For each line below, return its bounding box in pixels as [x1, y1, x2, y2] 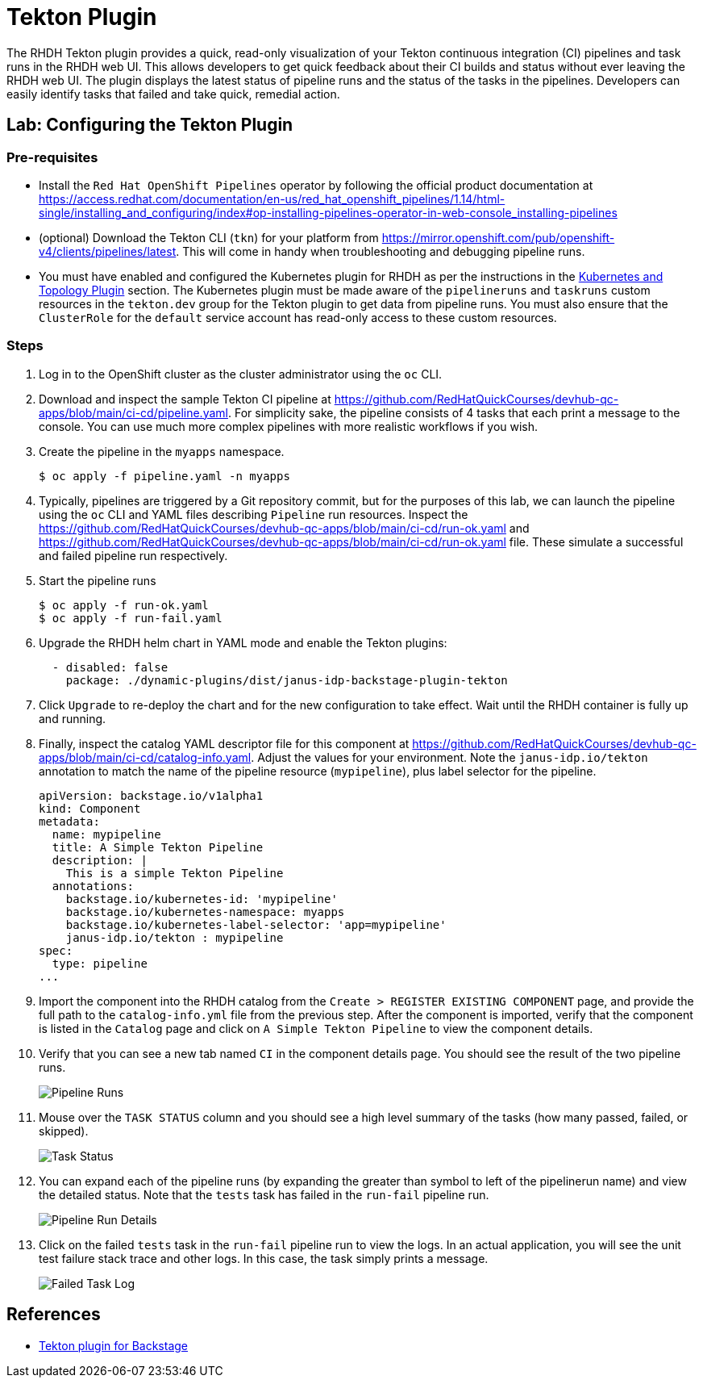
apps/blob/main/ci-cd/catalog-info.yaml [39, 750, 252, 764]
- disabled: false [52, 660, 168, 674]
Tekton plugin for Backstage [39, 1338, 188, 1353]
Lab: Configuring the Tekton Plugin [6, 115, 293, 136]
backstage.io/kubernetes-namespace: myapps [65, 905, 345, 918]
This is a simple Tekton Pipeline [65, 866, 284, 880]
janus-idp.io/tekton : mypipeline [65, 930, 284, 944]
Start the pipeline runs [39, 573, 156, 587]
